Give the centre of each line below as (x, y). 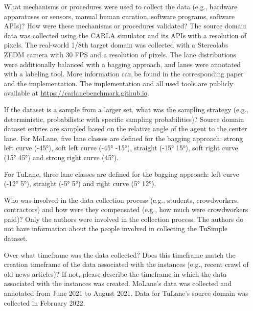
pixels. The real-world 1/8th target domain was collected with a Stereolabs (116, 45)
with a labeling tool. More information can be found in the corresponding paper (124, 74)
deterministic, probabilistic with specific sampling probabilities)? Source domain (124, 119)
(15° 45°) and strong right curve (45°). (61, 157)
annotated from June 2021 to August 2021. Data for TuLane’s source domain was (126, 293)
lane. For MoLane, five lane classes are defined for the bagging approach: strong (124, 138)
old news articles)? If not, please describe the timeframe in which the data (115, 274)
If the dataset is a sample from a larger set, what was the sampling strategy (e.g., (126, 109)
